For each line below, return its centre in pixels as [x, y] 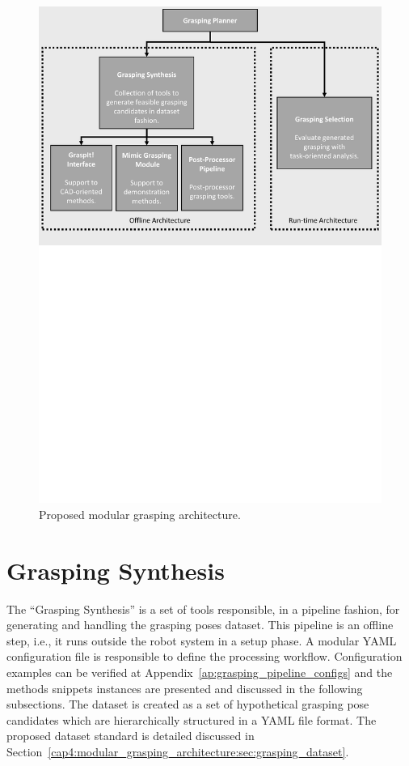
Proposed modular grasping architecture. [140, 514]
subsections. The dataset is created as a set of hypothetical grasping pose [188, 704]
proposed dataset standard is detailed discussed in [131, 736]
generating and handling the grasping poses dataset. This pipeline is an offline [200, 625]
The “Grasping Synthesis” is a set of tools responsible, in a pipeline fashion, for [203, 609]
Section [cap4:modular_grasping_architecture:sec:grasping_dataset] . [178, 751]
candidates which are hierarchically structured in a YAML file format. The [192, 719]
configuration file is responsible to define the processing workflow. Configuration [204, 656]
